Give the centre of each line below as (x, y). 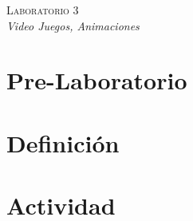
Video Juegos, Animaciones (73, 25)
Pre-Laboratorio (97, 80)
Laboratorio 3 (43, 10)
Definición (63, 142)
